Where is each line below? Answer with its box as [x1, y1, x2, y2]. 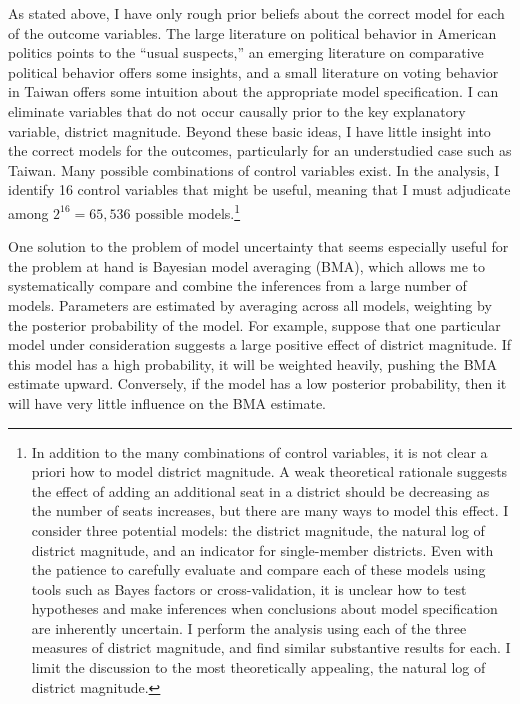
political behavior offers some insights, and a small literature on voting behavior [8, 61, 499, 82]
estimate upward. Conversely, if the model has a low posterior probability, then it [8, 373, 507, 394]
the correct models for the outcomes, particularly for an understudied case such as [8, 140, 512, 161]
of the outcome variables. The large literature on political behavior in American [8, 22, 497, 43]
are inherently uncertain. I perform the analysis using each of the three [31, 617, 467, 638]
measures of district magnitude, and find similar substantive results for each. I [31, 637, 511, 658]
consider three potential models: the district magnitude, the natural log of [31, 519, 485, 540]
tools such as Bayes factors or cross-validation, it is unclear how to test [31, 578, 467, 599]
